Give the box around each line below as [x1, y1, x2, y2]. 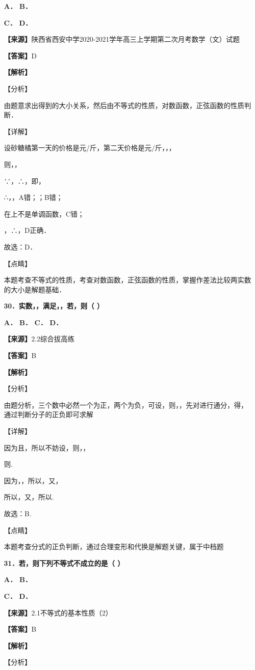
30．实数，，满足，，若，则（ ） [4, 301, 104, 311]
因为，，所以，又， [4, 475, 62, 485]
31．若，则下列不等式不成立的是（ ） [4, 558, 125, 568]
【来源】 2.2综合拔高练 [4, 334, 75, 344]
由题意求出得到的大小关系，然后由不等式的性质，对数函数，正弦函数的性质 [4, 100, 244, 110]
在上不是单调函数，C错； [4, 208, 85, 219]
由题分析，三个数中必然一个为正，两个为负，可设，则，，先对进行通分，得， [4, 399, 248, 410]
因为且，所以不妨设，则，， [4, 442, 90, 452]
